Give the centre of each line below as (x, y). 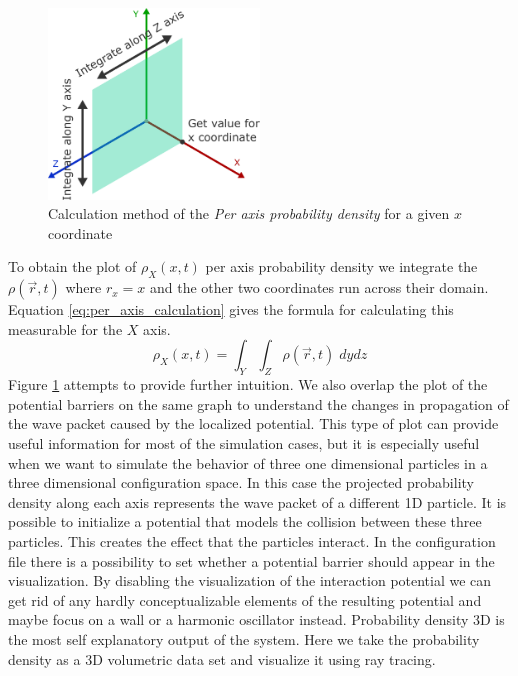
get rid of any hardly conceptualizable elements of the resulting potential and (245, 599)
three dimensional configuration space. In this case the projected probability (241, 482)
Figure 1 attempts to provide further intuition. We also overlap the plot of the (248, 384)
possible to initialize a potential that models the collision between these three (245, 521)
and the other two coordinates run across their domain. (319, 287)
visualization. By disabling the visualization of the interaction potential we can (250, 580)
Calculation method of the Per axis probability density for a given (249, 213)
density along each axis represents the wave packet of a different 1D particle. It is (257, 501)
